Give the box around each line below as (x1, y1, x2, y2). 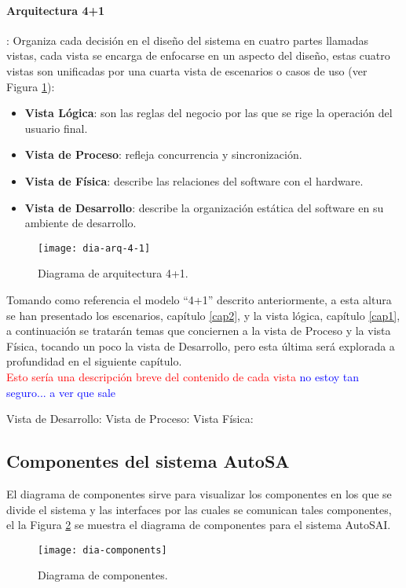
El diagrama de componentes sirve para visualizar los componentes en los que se (6, 485, 392, 502)
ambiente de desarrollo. (24, 215, 137, 231)
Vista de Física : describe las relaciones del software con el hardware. (24, 172, 364, 189)
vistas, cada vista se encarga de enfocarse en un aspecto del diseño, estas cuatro (6, 47, 390, 64)
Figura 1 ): (6, 78, 55, 94)
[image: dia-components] (38, 544, 167, 556)
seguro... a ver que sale (6, 384, 116, 400)
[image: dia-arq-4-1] (38, 242, 151, 254)
